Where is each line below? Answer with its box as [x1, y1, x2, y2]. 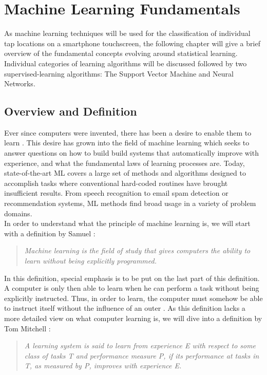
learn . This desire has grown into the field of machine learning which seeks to [4, 137, 250, 148]
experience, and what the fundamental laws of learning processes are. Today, [4, 157, 245, 168]
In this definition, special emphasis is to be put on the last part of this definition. [4, 272, 260, 283]
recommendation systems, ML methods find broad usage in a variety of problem [4, 198, 256, 209]
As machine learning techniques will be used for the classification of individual [4, 28, 251, 39]
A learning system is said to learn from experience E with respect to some [24, 340, 256, 351]
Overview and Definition [4, 103, 137, 119]
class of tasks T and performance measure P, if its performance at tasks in [24, 350, 259, 361]
